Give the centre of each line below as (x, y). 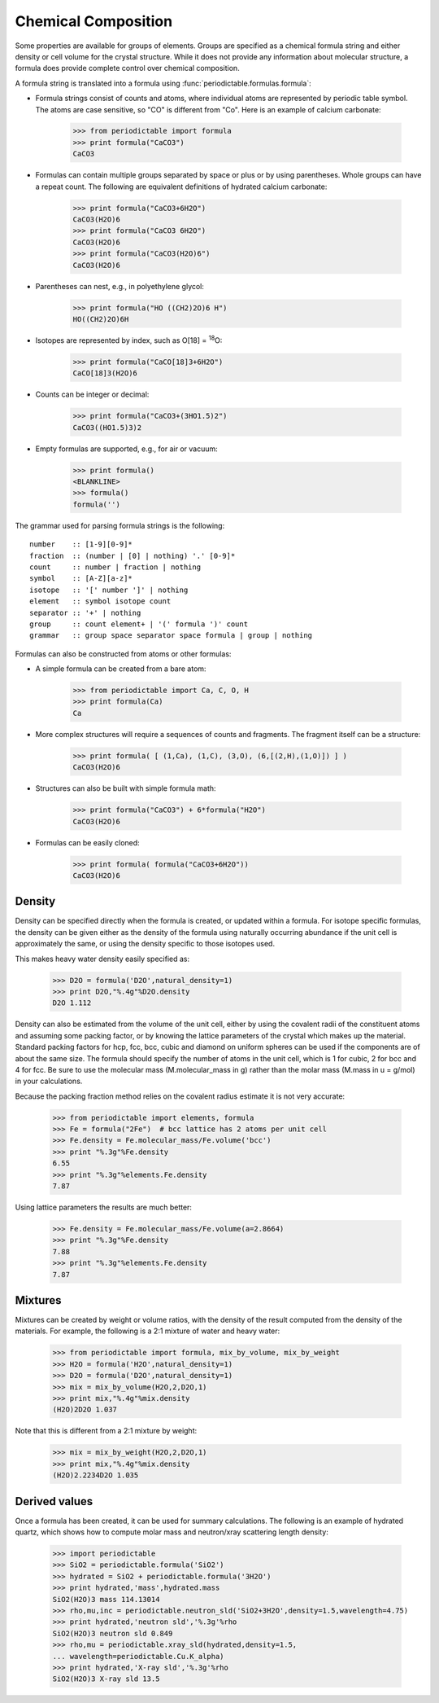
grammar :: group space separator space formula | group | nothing (171, 636)
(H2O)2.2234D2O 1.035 (96, 1475)
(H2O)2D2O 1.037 (85, 1410)
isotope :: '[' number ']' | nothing (109, 590)
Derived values (54, 1501)
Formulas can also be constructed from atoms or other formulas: (123, 654)
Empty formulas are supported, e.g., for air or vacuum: (127, 449)
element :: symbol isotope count (100, 601)
